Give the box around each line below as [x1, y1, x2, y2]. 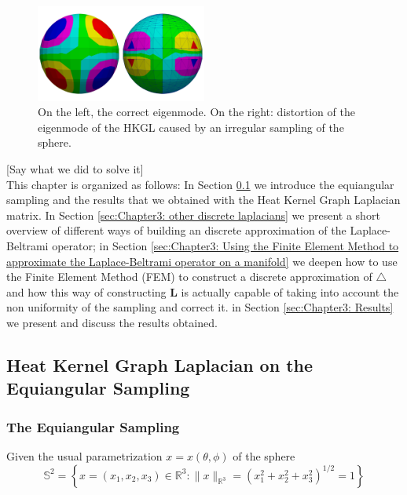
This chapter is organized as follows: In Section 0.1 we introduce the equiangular [6, 176, 394, 192]
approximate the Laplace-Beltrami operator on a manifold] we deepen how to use [6, 253, 398, 269]
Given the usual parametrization [6, 447, 163, 464]
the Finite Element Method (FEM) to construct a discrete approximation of [6, 268, 372, 285]
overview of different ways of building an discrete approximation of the [6, 222, 346, 238]
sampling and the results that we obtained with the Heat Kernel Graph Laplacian [6, 191, 401, 208]
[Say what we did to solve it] [6, 161, 144, 177]
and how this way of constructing [6, 283, 167, 300]
